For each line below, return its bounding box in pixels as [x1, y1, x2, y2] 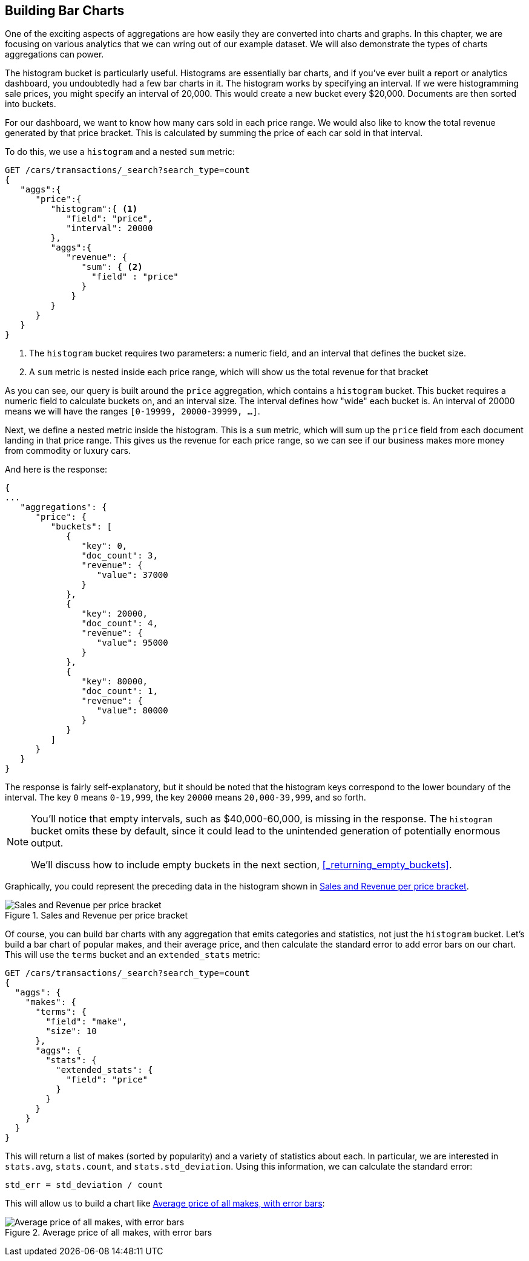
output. [31, 837, 64, 850]
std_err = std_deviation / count [5, 1180, 163, 1190]
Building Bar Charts [5, 3, 125, 18]
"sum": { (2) [81, 262, 143, 272]
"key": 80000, [81, 676, 148, 687]
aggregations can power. [5, 49, 104, 60]
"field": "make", [45, 1017, 128, 1027]
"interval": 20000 [66, 223, 153, 234]
